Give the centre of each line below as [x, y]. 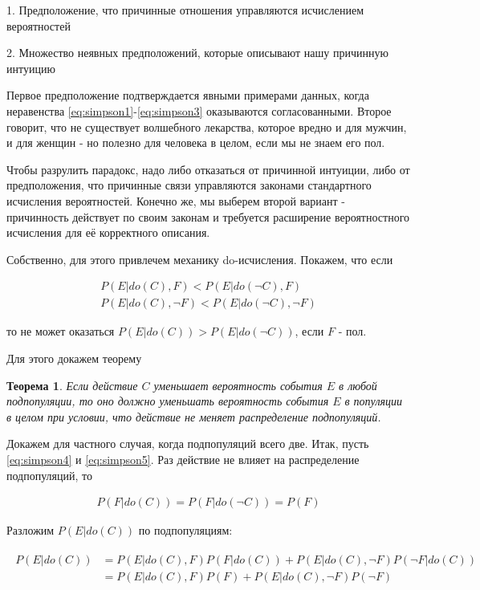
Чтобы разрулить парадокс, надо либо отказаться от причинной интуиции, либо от [208, 169]
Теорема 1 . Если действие [72, 385]
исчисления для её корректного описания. [108, 232]
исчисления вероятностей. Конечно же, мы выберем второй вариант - [176, 200]
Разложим [31, 530]
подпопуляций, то [49, 475]
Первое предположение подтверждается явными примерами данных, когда [188, 95]
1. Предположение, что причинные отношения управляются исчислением [185, 10]
